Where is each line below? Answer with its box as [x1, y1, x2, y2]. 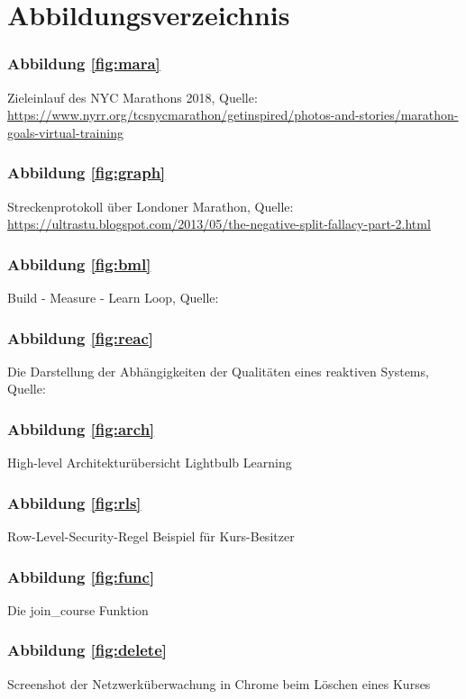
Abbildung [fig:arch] [7, 417, 155, 440]
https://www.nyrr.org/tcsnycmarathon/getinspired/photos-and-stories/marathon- [7, 105, 459, 124]
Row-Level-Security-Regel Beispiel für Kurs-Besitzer [7, 527, 295, 546]
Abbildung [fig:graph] [7, 161, 166, 184]
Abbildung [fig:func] [7, 565, 155, 587]
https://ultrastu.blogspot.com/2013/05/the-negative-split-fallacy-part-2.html [7, 214, 431, 233]
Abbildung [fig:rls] [7, 491, 142, 513]
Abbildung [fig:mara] [7, 52, 160, 75]
